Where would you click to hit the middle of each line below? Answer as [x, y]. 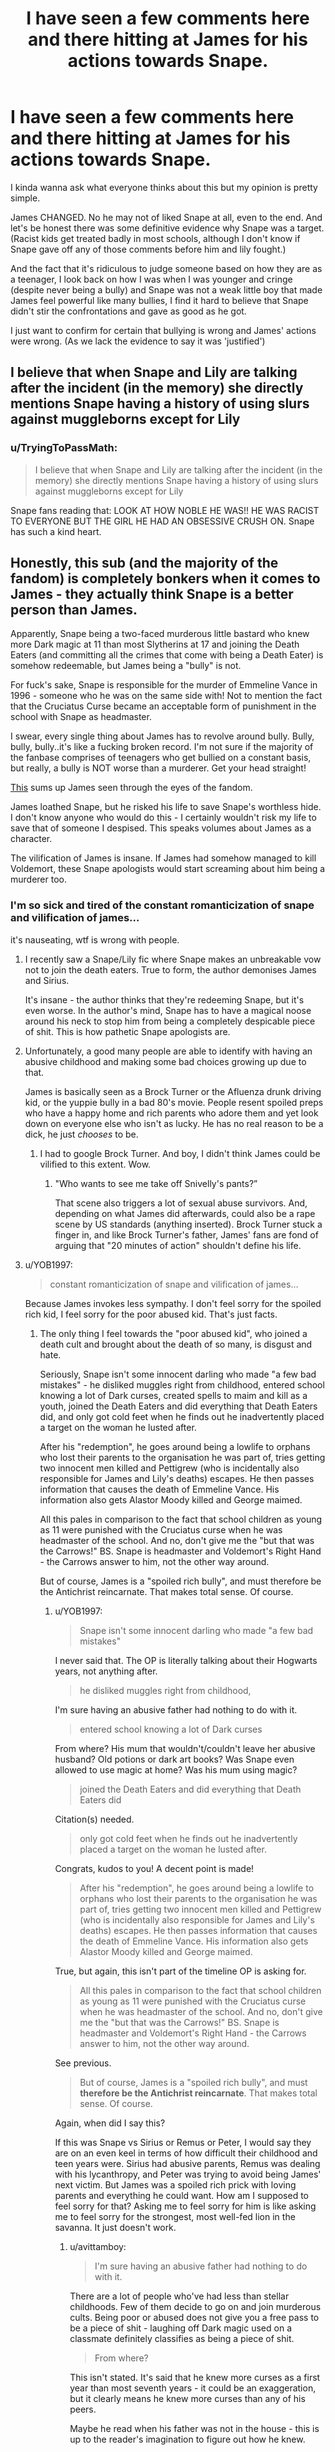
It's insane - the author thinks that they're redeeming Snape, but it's [164, 999]
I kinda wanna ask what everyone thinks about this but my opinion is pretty [164, 187]
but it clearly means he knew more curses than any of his [187, 2398]
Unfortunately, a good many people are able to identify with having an [168, 1051]
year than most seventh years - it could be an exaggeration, [193, 2388]
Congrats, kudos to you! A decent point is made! [154, 1868]
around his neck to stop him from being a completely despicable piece [170, 1021]
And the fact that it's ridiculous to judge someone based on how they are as [166, 268]
